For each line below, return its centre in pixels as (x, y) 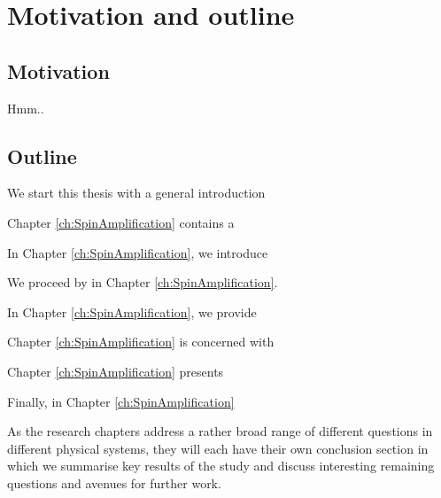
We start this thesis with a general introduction (136, 193)
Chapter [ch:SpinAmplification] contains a (121, 222)
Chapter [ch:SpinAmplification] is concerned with (141, 342)
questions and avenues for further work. (114, 482)
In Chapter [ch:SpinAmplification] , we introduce (138, 252)
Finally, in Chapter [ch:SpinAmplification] (121, 401)
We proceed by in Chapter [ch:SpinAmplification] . (143, 282)
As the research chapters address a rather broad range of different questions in (220, 431)
